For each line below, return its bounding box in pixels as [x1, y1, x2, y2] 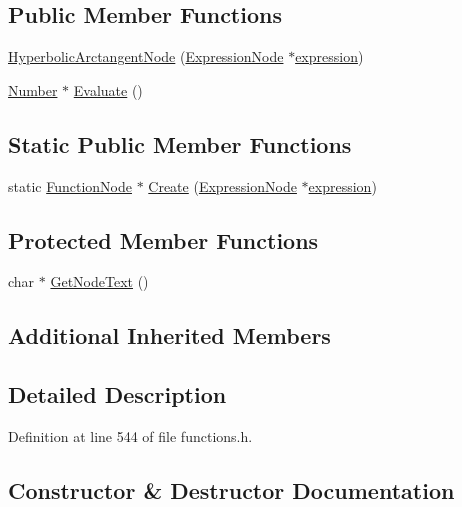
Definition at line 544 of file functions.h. [8, 425, 253, 446]
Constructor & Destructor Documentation [8, 474, 455, 505]
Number [8, 79, 58, 100]
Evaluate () [73, 79, 143, 100]
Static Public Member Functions [8, 128, 352, 159]
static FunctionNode [8, 175, 132, 196]
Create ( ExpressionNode [148, 175, 297, 196]
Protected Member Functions [8, 224, 319, 255]
